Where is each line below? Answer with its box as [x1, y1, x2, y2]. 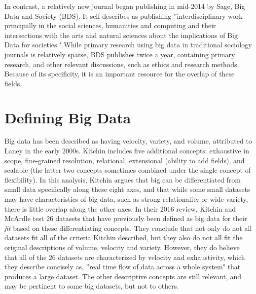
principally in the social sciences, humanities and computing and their [4, 20, 216, 31]
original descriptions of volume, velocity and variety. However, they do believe [4, 242, 240, 252]
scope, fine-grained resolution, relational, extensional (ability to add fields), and [4, 155, 245, 165]
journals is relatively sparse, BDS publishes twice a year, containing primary [4, 49, 235, 59]
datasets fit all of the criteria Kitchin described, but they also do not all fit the [4, 232, 243, 243]
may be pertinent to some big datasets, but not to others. [4, 281, 179, 291]
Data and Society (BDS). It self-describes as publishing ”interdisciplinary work [4, 10, 243, 21]
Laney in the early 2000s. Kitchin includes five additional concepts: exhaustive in [4, 146, 250, 156]
